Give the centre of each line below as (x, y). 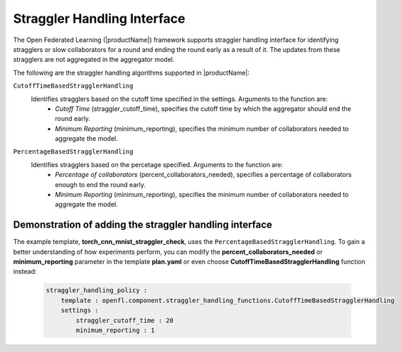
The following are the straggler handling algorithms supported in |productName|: (132, 73)
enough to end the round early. (100, 184)
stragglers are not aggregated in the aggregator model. (94, 60)
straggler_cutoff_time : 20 (125, 320)
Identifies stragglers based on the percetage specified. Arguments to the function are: (157, 164)
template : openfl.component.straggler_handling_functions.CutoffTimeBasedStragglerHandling (228, 300)
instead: (25, 272)
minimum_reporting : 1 (116, 330)
